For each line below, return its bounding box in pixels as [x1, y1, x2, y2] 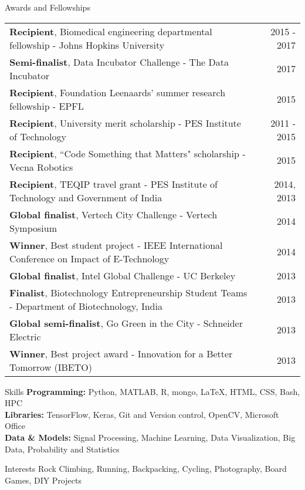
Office [5, 420, 25, 432]
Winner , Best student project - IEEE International [9, 238, 223, 252]
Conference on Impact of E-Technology [9, 251, 170, 265]
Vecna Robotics [9, 160, 73, 174]
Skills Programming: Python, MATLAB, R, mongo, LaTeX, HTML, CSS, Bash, [5, 385, 300, 397]
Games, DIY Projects [5, 474, 82, 486]
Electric [9, 329, 41, 343]
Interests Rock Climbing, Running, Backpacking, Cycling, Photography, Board [5, 462, 287, 475]
